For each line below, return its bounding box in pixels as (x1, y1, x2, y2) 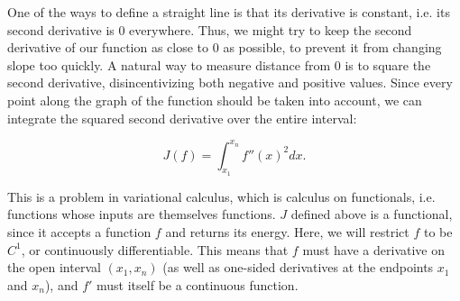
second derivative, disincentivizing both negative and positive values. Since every (7, 73, 453, 92)
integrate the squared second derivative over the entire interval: (7, 108, 357, 127)
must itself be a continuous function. (97, 275, 299, 294)
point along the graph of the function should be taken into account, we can (7, 90, 422, 109)
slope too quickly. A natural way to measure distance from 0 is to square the (7, 55, 431, 74)
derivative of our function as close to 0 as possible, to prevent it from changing (7, 38, 442, 57)
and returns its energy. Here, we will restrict (165, 223, 409, 242)
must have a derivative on (302, 240, 445, 259)
